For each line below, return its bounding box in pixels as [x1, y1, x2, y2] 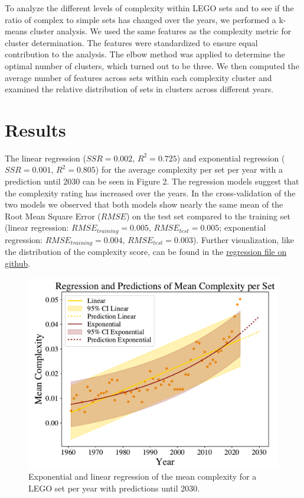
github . [5, 257, 31, 269]
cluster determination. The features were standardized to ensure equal [5, 36, 258, 48]
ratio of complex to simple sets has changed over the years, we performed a [5, 13, 276, 25]
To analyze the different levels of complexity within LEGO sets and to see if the [5, 2, 294, 14]
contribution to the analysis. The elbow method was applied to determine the [5, 48, 285, 60]
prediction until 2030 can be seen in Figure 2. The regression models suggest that [5, 175, 299, 187]
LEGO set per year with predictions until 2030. [28, 481, 200, 494]
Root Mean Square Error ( [5, 209, 101, 222]
